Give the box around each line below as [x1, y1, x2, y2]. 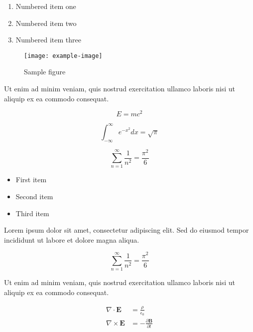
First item [15, 174, 47, 185]
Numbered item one [15, 1, 76, 11]
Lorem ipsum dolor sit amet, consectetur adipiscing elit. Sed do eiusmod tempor [4, 225, 249, 235]
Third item [15, 208, 49, 218]
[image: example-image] [24, 52, 103, 59]
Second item [15, 191, 53, 202]
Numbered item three [15, 34, 81, 45]
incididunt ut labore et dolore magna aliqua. [4, 234, 139, 245]
